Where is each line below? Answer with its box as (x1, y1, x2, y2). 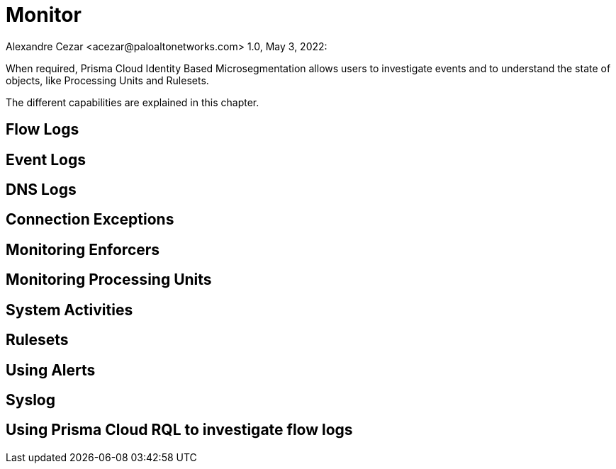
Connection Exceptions (6, 210, 174, 229)
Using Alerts (6, 361, 96, 379)
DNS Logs (6, 181, 77, 199)
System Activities (6, 300, 133, 319)
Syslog (6, 390, 55, 409)
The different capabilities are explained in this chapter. (6, 96, 259, 108)
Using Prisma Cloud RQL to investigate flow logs (6, 421, 353, 439)
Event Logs (6, 150, 86, 169)
